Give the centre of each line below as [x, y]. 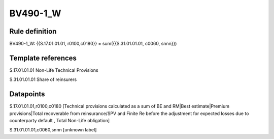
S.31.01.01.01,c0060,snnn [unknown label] [53, 130]
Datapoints [27, 94]
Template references [43, 58]
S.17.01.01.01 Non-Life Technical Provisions [54, 70]
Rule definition [33, 31]
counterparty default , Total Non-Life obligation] [60, 121]
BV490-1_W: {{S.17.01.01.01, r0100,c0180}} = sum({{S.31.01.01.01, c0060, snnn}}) [93, 44]
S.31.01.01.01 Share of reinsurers [43, 79]
